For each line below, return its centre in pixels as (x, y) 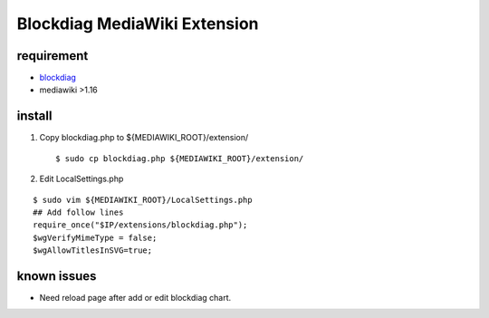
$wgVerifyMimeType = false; (95, 237)
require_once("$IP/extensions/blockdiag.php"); (140, 225)
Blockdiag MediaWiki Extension (138, 24)
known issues (57, 276)
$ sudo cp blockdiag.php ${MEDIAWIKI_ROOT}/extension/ (180, 158)
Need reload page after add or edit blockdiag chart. (135, 298)
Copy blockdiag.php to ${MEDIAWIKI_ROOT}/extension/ (144, 138)
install (34, 116)
